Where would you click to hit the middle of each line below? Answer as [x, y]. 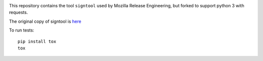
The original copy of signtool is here [45, 21]
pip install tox [37, 41]
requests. [19, 13]
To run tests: [21, 30]
